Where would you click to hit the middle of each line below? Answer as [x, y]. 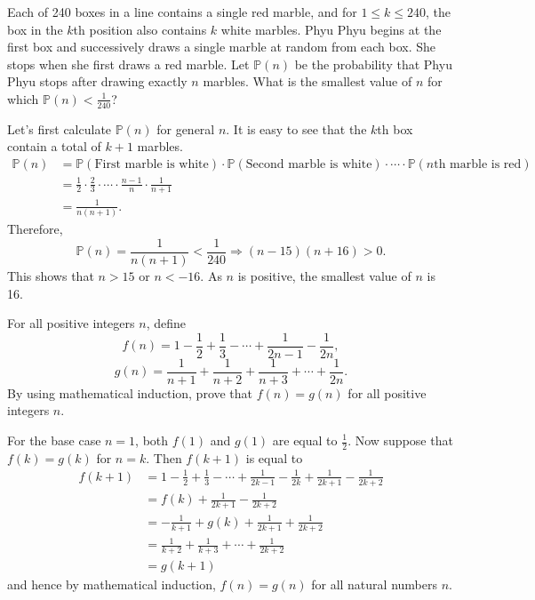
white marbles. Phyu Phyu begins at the [331, 29]
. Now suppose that [400, 440]
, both [152, 440]
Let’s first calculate [60, 128]
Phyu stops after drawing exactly [97, 81]
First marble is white [152, 164]
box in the [35, 29]
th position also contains [140, 29]
